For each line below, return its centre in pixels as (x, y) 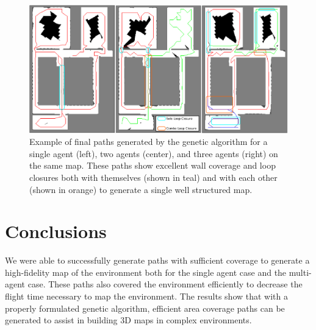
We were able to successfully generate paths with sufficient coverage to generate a (157, 260)
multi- (300, 272)
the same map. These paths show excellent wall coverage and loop (153, 165)
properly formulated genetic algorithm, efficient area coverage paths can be (145, 308)
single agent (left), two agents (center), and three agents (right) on (154, 153)
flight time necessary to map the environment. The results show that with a (147, 296)
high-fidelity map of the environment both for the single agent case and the (146, 272)
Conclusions (56, 231)
